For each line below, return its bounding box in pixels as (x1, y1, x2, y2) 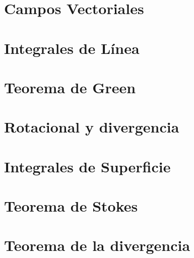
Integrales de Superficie (4, 156, 171, 176)
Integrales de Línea (4, 37, 140, 58)
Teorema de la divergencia (4, 235, 190, 255)
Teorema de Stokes (4, 196, 138, 216)
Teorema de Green (4, 77, 136, 97)
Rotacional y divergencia (4, 116, 179, 137)
